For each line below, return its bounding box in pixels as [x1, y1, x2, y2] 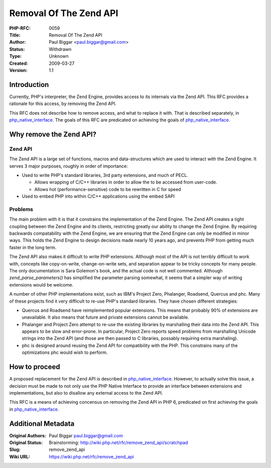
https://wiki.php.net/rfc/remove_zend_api [49, 453, 134, 459]
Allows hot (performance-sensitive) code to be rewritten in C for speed [34, 186, 181, 192]
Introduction [9, 80, 49, 89]
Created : [9, 60, 29, 66]
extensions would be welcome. [9, 282, 74, 288]
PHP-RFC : [9, 25, 31, 31]
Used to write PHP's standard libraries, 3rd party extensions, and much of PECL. [22, 172, 188, 178]
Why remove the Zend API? [9, 130, 96, 138]
